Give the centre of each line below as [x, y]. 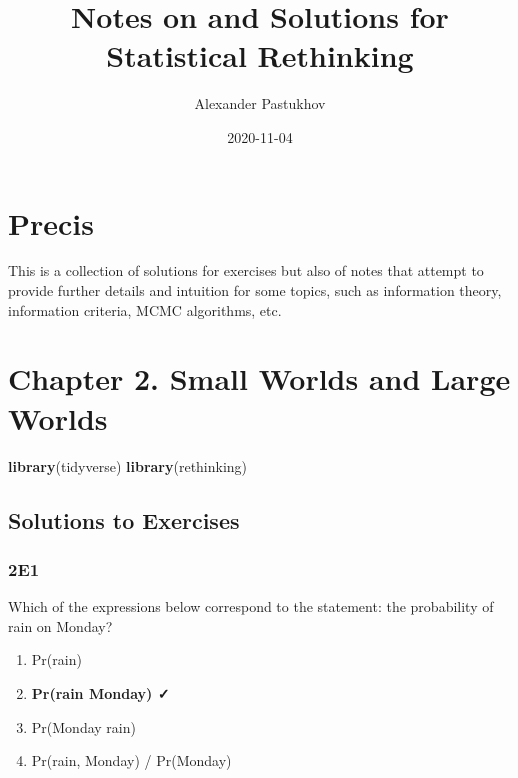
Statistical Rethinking [260, 55]
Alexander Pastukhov [260, 103]
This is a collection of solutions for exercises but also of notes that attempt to [246, 270]
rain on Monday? [60, 625]
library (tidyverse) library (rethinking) [128, 465]
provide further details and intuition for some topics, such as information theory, [255, 290]
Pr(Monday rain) [83, 726]
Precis [51, 222]
